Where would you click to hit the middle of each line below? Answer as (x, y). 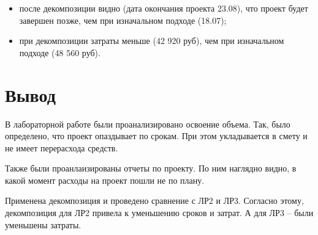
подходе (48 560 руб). (60, 52)
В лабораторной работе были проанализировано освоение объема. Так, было (148, 124)
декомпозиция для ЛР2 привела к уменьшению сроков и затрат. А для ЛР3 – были (159, 213)
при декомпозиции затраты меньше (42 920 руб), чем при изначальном (152, 41)
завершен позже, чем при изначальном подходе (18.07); (123, 20)
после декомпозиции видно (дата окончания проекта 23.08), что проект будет (164, 8)
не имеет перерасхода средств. (62, 147)
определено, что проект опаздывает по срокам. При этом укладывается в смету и (156, 136)
